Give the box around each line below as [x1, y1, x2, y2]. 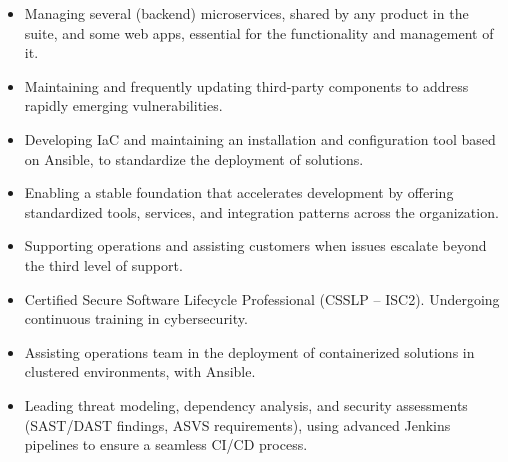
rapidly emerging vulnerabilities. [24, 95, 223, 116]
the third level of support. [24, 254, 183, 275]
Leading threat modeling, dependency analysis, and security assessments [24, 394, 468, 415]
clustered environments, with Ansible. [24, 361, 256, 382]
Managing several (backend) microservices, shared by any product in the [24, 3, 469, 23]
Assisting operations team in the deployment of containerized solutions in [24, 341, 475, 362]
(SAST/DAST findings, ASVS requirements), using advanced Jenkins [24, 414, 451, 435]
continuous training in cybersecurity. [24, 308, 248, 329]
